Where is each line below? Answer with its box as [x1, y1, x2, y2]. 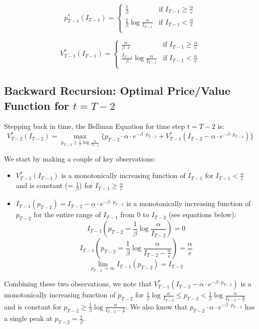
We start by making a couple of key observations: [4, 153, 156, 163]
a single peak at [4, 313, 53, 323]
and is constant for [4, 301, 62, 311]
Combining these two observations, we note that [4, 278, 152, 289]
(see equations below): [168, 209, 236, 220]
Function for [4, 97, 69, 113]
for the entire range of [33, 209, 101, 220]
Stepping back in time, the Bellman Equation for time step [4, 121, 185, 131]
